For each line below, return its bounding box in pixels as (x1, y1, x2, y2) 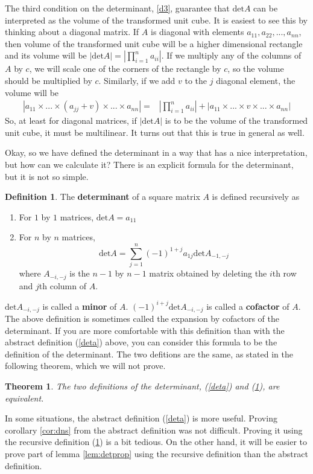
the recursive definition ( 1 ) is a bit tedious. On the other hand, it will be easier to (5, 435, 307, 448)
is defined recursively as (212, 190, 300, 203)
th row (272, 267, 297, 280)
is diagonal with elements (150, 25, 244, 38)
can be (253, 2, 278, 14)
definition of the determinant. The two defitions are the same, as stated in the (5, 347, 293, 360)
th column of (39, 279, 86, 292)
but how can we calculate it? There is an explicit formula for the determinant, (5, 158, 294, 170)
